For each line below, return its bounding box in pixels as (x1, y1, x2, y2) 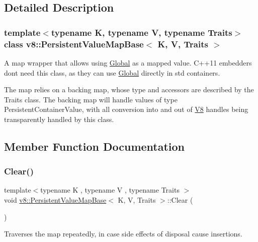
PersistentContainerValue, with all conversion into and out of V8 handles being (4, 104, 248, 114)
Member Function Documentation (4, 138, 185, 154)
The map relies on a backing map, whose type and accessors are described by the (4, 84, 254, 95)
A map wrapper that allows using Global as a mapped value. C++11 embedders (4, 57, 252, 68)
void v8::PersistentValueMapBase (4, 195, 107, 205)
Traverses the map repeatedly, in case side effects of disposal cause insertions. (4, 228, 242, 239)
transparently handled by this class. (4, 113, 114, 124)
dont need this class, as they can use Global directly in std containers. (4, 67, 220, 78)
